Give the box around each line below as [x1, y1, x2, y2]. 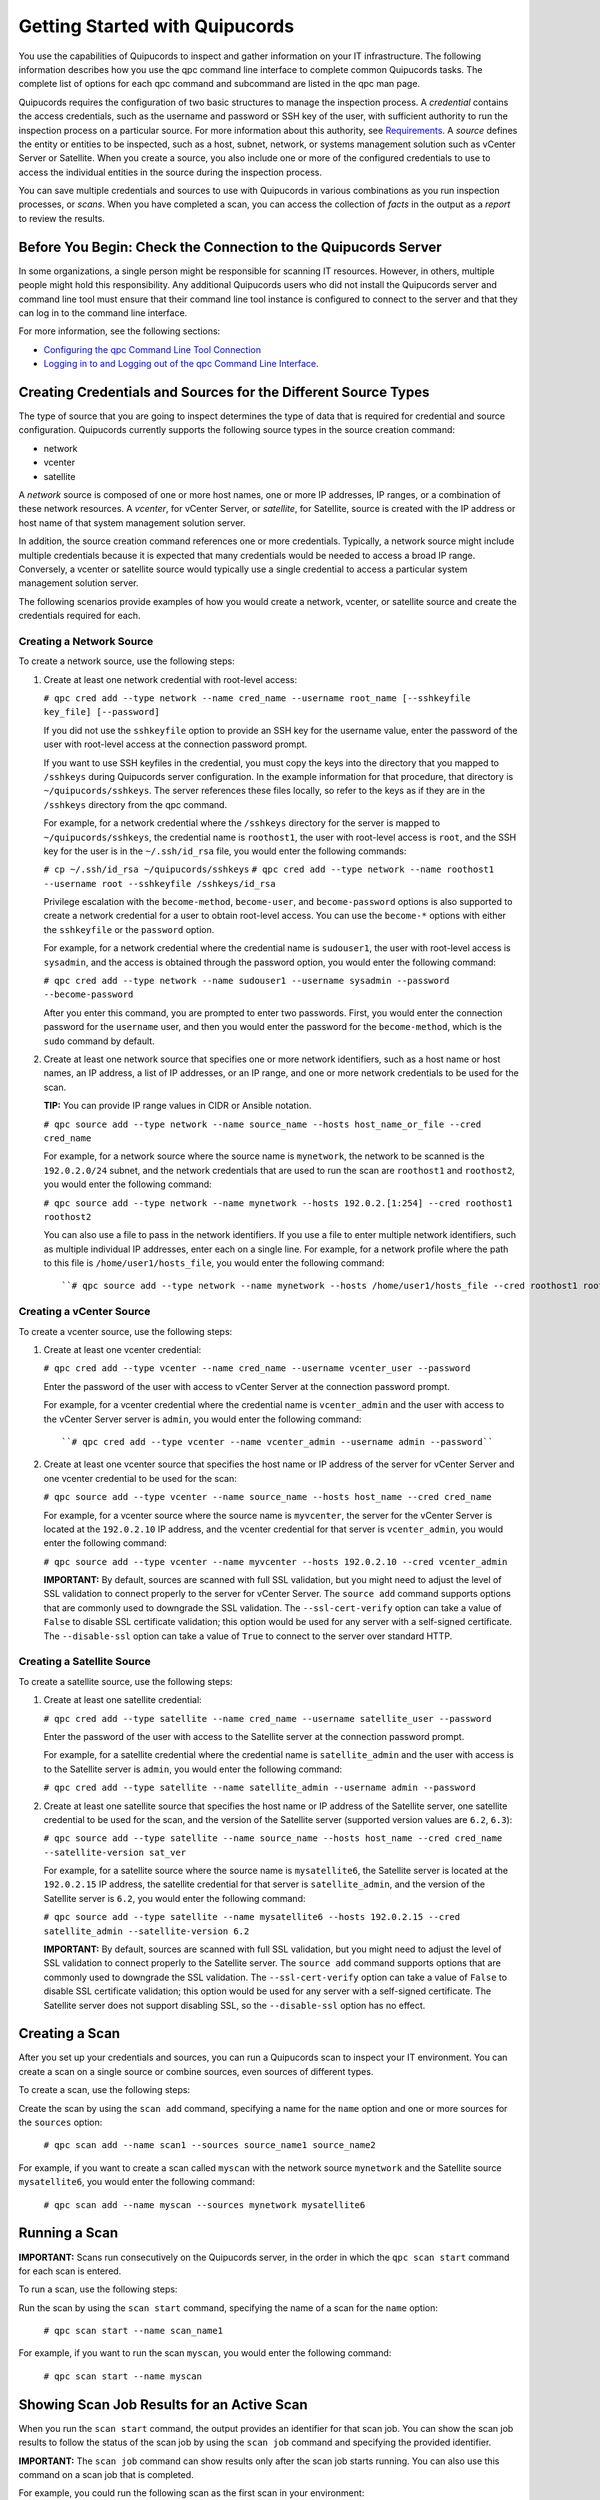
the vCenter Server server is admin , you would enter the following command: [43, 1413, 362, 1425]
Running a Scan [18, 2225, 119, 2242]
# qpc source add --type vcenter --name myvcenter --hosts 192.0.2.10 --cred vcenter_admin [43, 1556, 508, 1567]
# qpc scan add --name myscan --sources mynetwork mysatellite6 [43, 2199, 366, 2210]
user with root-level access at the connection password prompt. [43, 738, 308, 750]
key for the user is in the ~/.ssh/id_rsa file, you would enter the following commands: [43, 845, 407, 857]
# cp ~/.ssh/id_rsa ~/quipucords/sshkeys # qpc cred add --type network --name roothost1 [43, 864, 495, 875]
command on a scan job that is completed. [18, 2468, 194, 2480]
